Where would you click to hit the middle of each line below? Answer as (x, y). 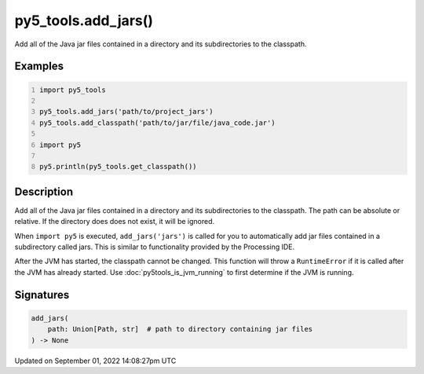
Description (44, 191)
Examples (39, 66)
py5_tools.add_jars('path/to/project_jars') (126, 112)
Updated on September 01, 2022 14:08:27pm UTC (95, 361)
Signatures (42, 295)
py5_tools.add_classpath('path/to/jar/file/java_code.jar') (157, 123)
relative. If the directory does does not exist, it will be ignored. (115, 222)
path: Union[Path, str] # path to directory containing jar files (180, 329)
